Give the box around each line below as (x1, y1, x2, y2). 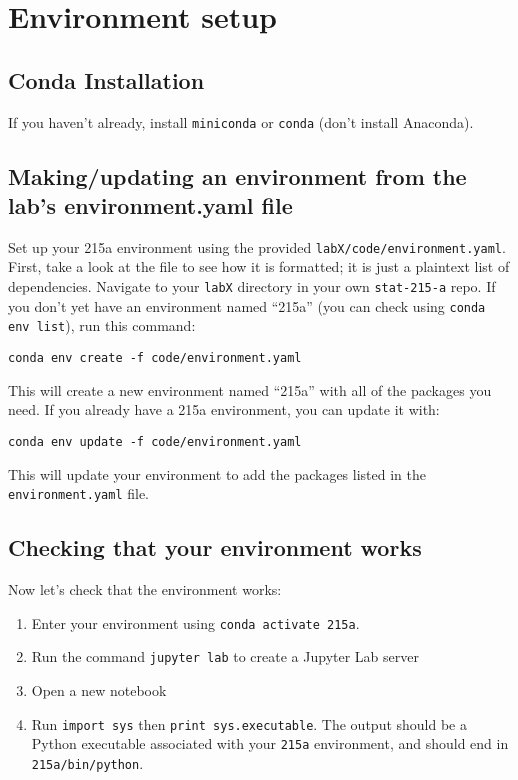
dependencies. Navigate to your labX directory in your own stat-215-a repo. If (8, 276, 496, 297)
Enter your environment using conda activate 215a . (31, 612, 360, 633)
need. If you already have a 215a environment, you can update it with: (8, 399, 440, 420)
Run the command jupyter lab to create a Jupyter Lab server (31, 646, 419, 667)
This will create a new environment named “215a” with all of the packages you (8, 379, 492, 400)
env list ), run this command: (8, 315, 196, 336)
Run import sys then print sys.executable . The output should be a (31, 713, 468, 734)
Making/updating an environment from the (8, 160, 467, 191)
